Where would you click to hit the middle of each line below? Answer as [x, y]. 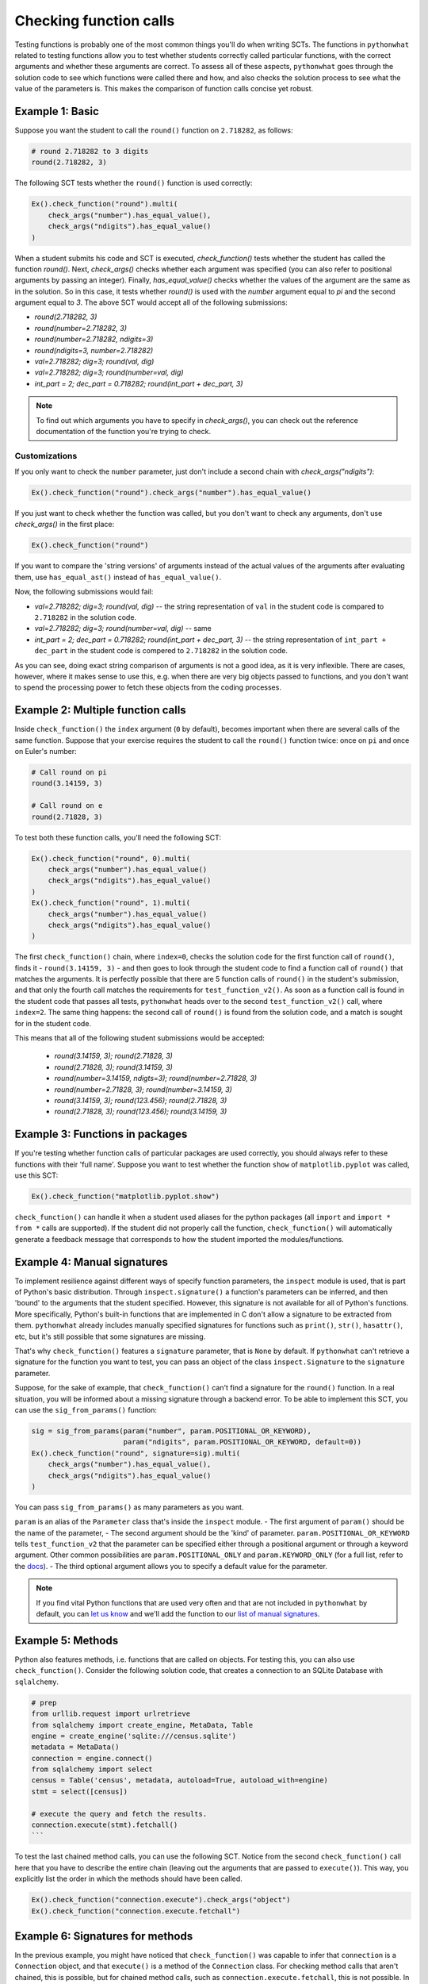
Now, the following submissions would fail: [84, 592]
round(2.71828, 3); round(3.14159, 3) [114, 1067]
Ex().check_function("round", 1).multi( [111, 903]
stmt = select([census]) [80, 1791]
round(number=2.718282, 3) [80, 328]
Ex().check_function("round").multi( [105, 204]
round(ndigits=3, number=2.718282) [94, 350]
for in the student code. [53, 1023]
